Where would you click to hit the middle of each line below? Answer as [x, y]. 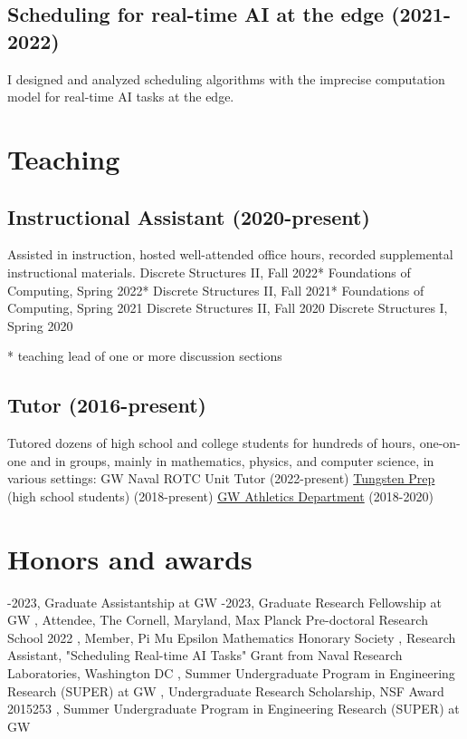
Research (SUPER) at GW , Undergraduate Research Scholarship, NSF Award [226, 690]
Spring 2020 [40, 325]
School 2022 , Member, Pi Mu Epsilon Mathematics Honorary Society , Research [232, 637]
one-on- [440, 443]
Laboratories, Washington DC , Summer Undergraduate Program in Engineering [231, 673]
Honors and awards [130, 558]
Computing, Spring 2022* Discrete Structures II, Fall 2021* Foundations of [216, 290]
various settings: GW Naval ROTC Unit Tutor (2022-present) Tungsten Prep [221, 478]
